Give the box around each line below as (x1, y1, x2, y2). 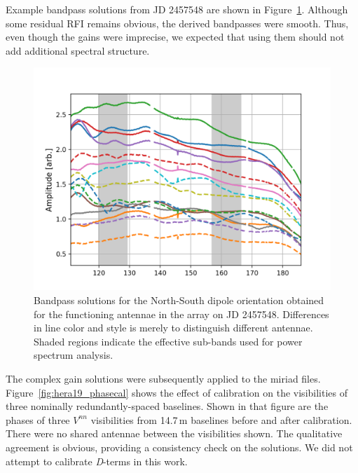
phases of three (6, 412, 70, 427)
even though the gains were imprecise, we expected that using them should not (6, 29, 345, 44)
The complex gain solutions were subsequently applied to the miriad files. (6, 371, 321, 385)
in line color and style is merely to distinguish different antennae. (34, 320, 313, 335)
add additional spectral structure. (6, 43, 150, 57)
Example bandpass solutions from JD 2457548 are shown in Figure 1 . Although (6, 2, 348, 16)
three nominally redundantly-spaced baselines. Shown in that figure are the (6, 399, 329, 413)
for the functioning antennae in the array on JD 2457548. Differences (34, 306, 329, 321)
